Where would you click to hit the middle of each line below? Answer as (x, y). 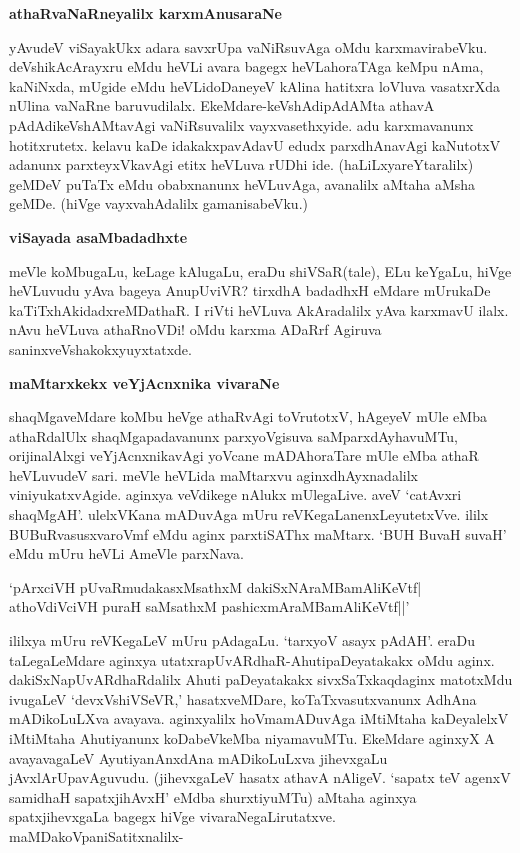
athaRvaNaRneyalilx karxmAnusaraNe (145, 13)
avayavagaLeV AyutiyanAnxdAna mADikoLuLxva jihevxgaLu (198, 757)
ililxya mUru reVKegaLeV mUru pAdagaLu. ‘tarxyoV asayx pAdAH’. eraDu (242, 640)
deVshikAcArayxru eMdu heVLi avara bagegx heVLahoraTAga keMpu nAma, (246, 66)
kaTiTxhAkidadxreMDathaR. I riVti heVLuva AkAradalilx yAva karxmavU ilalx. (259, 309)
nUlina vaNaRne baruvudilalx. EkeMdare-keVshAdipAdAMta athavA (222, 105)
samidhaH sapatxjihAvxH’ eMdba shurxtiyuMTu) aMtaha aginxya (213, 796)
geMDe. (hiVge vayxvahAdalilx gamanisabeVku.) (158, 203)
